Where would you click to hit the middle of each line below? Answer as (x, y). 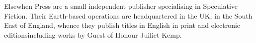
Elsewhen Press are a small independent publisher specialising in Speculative (121, 6)
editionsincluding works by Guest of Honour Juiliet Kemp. (93, 34)
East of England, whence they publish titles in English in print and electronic (122, 25)
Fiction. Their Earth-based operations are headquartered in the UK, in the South (128, 15)
